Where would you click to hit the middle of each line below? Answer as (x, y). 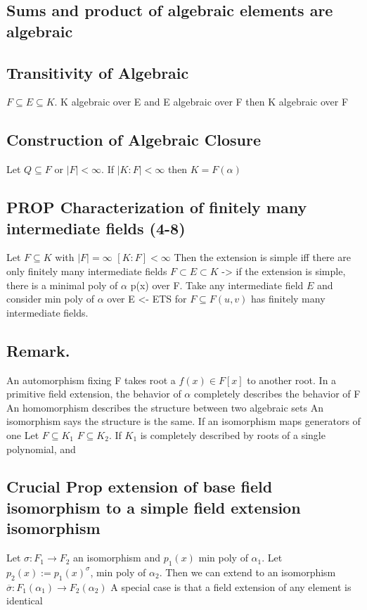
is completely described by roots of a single (233, 434)
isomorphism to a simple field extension (154, 507)
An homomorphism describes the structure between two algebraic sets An (165, 407)
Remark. (38, 350)
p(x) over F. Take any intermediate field (217, 285)
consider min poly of (50, 299)
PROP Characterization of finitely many (157, 207)
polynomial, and (41, 449)
